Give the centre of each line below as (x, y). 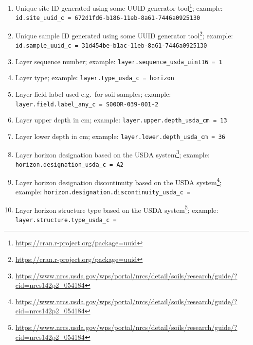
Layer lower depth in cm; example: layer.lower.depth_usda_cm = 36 (120, 136)
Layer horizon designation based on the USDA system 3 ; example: (112, 154)
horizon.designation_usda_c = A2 (69, 164)
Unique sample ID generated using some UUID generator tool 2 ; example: (124, 34)
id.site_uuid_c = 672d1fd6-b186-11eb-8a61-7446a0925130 (108, 18)
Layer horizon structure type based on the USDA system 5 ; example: (117, 209)
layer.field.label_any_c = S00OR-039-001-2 (87, 104)
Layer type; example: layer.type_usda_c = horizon (95, 78)
